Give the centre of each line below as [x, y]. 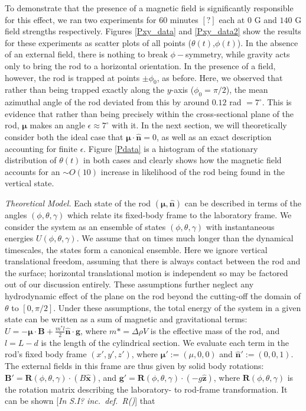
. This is [277, 102]
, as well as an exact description [214, 136]
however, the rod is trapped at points [72, 77]
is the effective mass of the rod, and [215, 330]
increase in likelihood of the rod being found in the [193, 171]
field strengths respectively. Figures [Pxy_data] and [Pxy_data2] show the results [153, 31]
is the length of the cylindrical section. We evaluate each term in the [165, 342]
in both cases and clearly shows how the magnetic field [183, 160]
